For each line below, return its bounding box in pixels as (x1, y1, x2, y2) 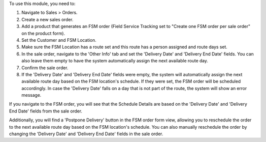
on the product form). (21, 30, 65, 36)
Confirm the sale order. (21, 64, 68, 71)
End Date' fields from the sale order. (9, 108, 82, 114)
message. (21, 92, 41, 98)
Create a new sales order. (21, 16, 74, 22)
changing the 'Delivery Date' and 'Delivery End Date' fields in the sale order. (9, 131, 164, 137)
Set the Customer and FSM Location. (21, 37, 97, 43)
